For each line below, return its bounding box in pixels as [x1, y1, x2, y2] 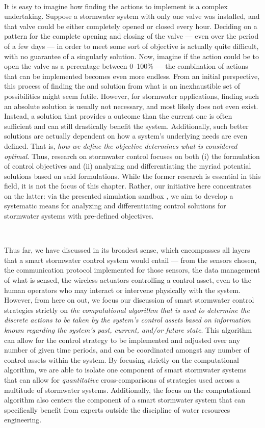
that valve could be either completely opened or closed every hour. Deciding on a [4, 20, 257, 31]
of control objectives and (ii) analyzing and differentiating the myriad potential [4, 160, 251, 171]
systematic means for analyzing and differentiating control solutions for [4, 200, 226, 211]
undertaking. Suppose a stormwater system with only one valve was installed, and [4, 11, 260, 21]
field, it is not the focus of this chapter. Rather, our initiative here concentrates [4, 180, 252, 191]
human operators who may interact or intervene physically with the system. [4, 284, 241, 295]
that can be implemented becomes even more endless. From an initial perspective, [4, 70, 260, 81]
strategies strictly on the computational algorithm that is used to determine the [4, 304, 250, 315]
